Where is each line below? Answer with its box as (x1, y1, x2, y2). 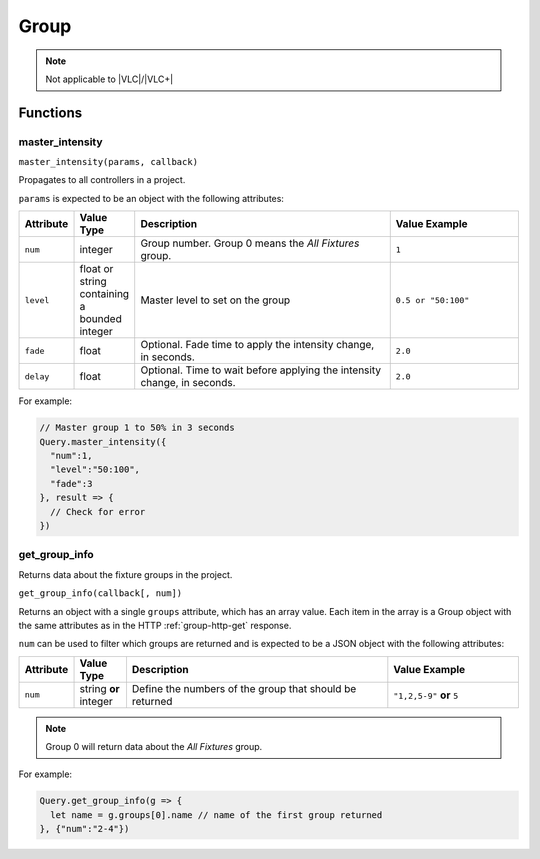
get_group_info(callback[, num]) (18, 588, 183, 599)
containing (79, 287, 130, 301)
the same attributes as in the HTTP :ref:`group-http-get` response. (18, 619, 292, 631)
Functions (18, 104, 83, 121)
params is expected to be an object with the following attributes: (18, 192, 285, 204)
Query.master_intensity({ (39, 436, 167, 447)
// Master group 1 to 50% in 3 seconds (39, 422, 235, 434)
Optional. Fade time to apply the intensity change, (140, 338, 375, 352)
